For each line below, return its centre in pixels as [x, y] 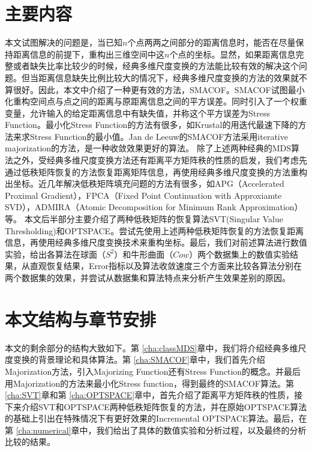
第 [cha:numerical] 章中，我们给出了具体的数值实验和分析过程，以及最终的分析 [156, 430]
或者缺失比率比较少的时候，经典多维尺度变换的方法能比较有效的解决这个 [156, 66]
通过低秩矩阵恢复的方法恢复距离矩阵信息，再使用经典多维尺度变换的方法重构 [156, 171]
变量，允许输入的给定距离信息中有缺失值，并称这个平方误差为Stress [137, 113]
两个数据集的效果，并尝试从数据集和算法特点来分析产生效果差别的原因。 [148, 277]
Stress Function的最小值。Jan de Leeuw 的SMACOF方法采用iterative [159, 136]
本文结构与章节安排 [81, 319]
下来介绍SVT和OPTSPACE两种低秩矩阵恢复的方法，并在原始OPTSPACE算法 [156, 406]
